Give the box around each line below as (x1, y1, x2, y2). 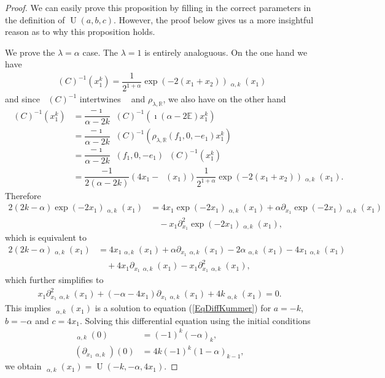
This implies (5, 301, 51, 314)
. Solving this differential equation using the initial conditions (79, 314, 311, 327)
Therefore (5, 189, 41, 202)
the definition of (5, 13, 65, 26)
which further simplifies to (5, 273, 104, 286)
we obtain (5, 360, 42, 372)
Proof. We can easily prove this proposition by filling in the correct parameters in (5, 1, 311, 13)
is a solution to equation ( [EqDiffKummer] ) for (95, 301, 271, 314)
